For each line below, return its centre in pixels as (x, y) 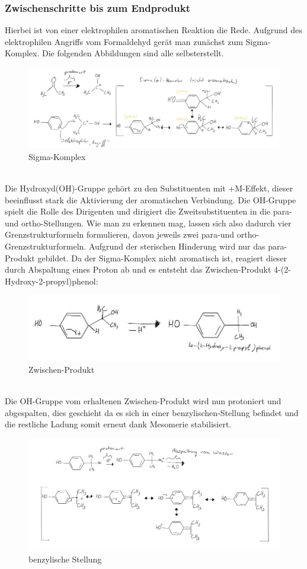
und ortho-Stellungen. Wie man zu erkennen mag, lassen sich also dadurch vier (148, 223)
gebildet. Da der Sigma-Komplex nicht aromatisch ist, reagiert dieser (162, 258)
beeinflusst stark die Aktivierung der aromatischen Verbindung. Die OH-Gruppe (151, 199)
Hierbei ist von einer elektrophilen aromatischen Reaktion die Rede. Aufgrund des (153, 30)
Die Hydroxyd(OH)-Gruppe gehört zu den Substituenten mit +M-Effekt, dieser (149, 188)
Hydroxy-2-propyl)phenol (50, 281)
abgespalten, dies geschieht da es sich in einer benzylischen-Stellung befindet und (152, 412)
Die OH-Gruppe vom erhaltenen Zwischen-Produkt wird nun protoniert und (143, 400)
